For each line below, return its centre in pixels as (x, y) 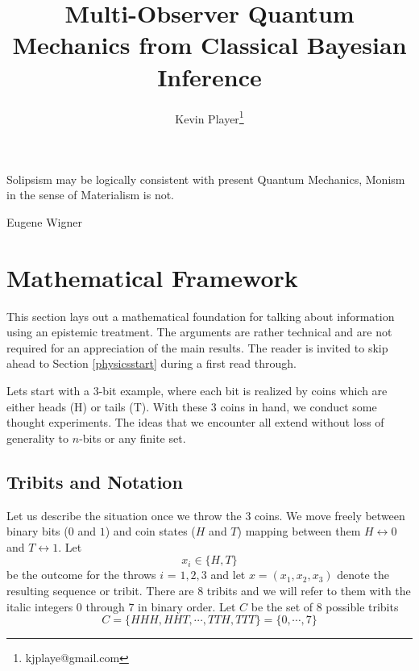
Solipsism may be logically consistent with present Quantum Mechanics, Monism (206, 179)
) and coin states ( (150, 531)
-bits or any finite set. (133, 438)
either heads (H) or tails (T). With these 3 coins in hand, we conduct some (192, 406)
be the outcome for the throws (81, 575)
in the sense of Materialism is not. (90, 195)
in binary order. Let (187, 606)
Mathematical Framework (152, 277)
